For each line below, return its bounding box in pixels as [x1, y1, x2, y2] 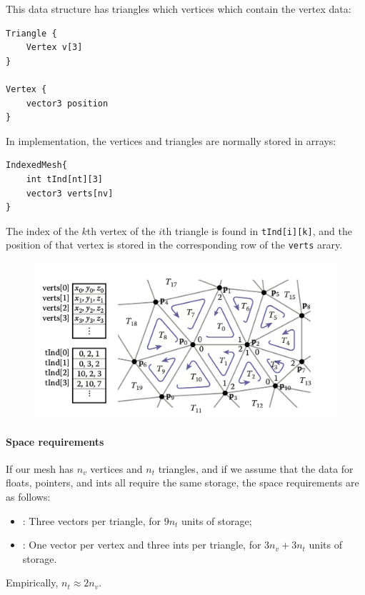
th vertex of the [86, 223, 156, 238]
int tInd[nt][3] [26, 174, 104, 184]
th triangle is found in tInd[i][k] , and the [162, 223, 352, 238]
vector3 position [26, 98, 109, 109]
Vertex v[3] [26, 42, 83, 53]
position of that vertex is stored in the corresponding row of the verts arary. [6, 237, 343, 252]
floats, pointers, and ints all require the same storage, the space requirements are [6, 475, 359, 490]
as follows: [6, 489, 51, 504]
